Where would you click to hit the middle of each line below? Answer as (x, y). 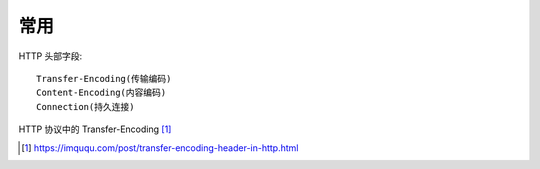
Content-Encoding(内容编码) (101, 93)
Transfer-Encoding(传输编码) (104, 78)
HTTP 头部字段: (50, 56)
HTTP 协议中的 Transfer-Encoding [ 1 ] (95, 129)
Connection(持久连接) (85, 106)
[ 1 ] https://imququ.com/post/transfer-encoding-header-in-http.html (160, 147)
